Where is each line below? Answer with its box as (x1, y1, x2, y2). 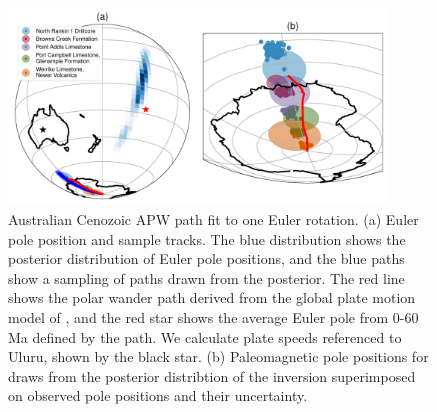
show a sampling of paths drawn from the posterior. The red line (8, 267, 405, 288)
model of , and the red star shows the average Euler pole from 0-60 (8, 307, 419, 328)
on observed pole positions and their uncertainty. (8, 385, 308, 406)
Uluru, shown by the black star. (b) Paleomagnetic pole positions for (8, 346, 429, 367)
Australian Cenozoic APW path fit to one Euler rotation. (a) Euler (8, 209, 419, 230)
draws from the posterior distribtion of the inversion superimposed (8, 365, 416, 386)
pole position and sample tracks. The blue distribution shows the (8, 228, 406, 249)
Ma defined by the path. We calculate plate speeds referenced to (8, 326, 402, 347)
